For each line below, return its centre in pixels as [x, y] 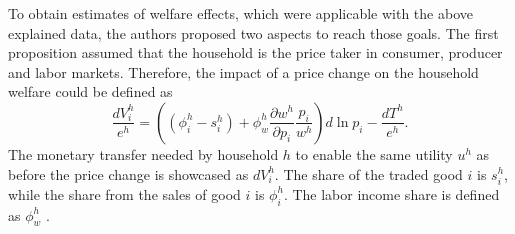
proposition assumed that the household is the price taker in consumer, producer [255, 52]
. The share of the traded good [368, 173]
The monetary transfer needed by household [143, 153]
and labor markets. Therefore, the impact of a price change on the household [243, 71]
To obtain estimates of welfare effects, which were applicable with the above [240, 13]
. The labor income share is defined [391, 193]
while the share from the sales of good [124, 193]
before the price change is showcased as [128, 173]
